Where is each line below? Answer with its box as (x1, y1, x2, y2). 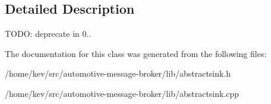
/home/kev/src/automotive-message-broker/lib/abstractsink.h (5, 67, 231, 80)
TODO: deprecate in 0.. (5, 27, 92, 40)
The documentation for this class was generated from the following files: (5, 47, 267, 59)
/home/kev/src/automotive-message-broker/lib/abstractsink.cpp (5, 87, 240, 99)
